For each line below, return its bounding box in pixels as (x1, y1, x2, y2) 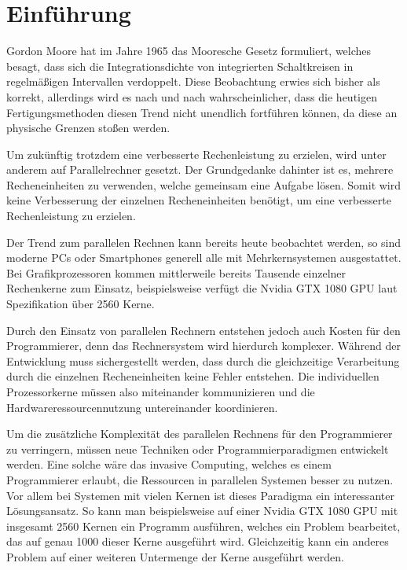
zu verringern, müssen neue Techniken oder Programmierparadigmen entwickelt (6, 440, 389, 457)
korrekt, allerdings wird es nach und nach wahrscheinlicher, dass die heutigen (6, 88, 377, 105)
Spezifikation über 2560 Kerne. (6, 296, 155, 312)
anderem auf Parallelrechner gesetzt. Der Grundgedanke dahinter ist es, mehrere (6, 161, 394, 178)
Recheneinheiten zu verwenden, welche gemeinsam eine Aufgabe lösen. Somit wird (6, 176, 401, 193)
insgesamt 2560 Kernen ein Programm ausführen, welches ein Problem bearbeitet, (6, 517, 401, 534)
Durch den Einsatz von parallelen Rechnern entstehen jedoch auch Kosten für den (6, 322, 401, 338)
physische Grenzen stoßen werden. (6, 120, 170, 136)
